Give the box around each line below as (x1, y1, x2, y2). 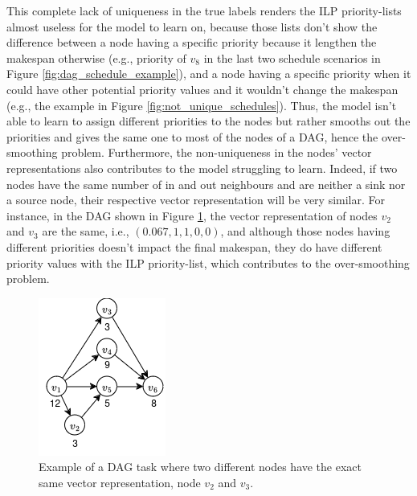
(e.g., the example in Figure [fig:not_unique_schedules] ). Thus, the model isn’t (6, 96, 397, 113)
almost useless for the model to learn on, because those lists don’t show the (6, 18, 378, 35)
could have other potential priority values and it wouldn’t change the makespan (6, 80, 399, 97)
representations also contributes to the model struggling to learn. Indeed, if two (6, 159, 398, 176)
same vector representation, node (39, 473, 201, 490)
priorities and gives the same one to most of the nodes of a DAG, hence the (6, 128, 378, 145)
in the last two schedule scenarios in (203, 49, 381, 66)
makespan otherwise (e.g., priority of (6, 49, 186, 66)
